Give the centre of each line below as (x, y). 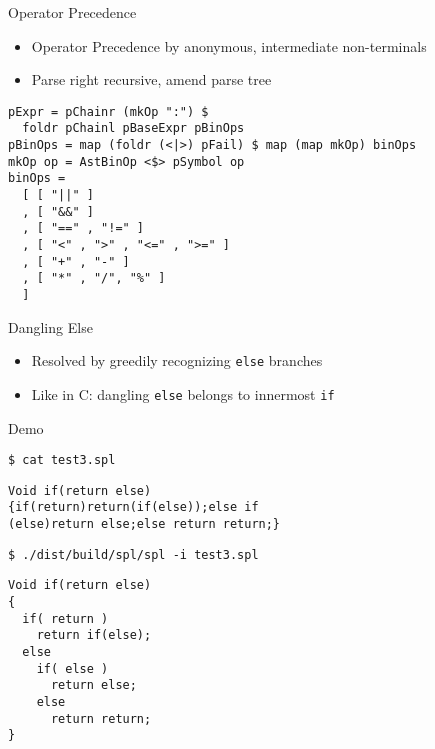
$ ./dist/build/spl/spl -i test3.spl (133, 554)
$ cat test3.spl (62, 460)
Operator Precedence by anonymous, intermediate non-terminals (229, 45)
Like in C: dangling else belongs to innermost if (183, 393)
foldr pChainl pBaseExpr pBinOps (133, 128)
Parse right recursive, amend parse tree (151, 79)
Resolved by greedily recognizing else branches (177, 360)
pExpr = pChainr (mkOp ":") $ (108, 111)
